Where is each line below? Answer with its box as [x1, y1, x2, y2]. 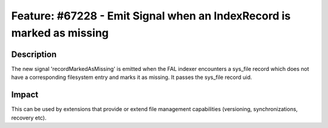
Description [11, 49, 57, 59]
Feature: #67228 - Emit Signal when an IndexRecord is [11, 9, 291, 22]
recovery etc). [11, 114, 47, 121]
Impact [11, 90, 39, 100]
